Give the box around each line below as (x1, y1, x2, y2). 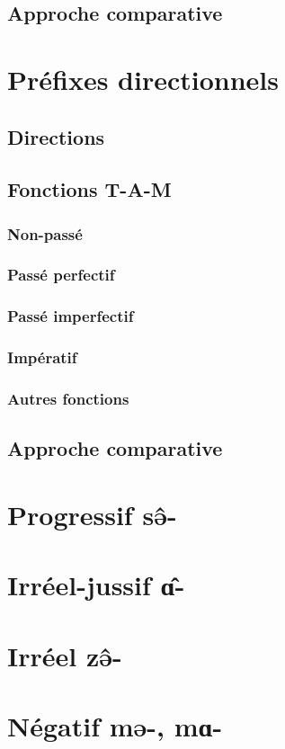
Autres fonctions (7, 388, 129, 410)
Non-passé (7, 222, 83, 245)
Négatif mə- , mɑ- (7, 708, 223, 745)
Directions (7, 122, 105, 150)
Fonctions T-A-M (7, 175, 172, 203)
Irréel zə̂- (7, 637, 122, 673)
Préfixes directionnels (7, 60, 280, 97)
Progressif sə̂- (7, 495, 177, 532)
